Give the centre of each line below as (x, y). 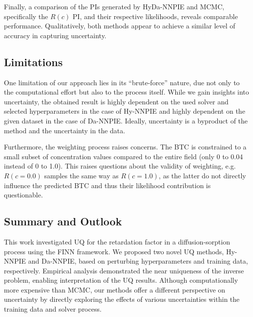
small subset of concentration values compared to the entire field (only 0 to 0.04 (124, 156)
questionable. (23, 195)
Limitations (33, 61)
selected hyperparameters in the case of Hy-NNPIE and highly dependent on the (125, 111)
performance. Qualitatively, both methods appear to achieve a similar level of (120, 26)
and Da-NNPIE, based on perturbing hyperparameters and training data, (138, 261)
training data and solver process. (53, 309)
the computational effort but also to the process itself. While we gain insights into (126, 92)
